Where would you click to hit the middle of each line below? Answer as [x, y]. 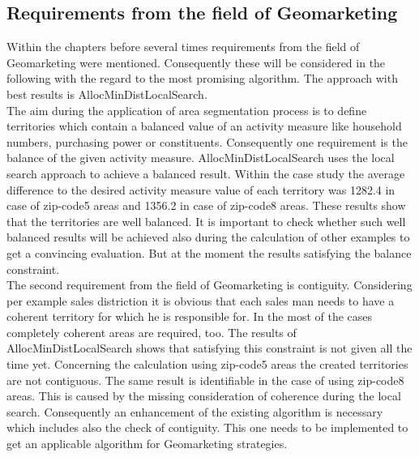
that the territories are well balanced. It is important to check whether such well [206, 221]
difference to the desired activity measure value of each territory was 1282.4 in [201, 189]
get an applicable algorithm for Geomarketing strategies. [147, 444]
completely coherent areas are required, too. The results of [152, 332]
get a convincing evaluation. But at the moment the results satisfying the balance [209, 252]
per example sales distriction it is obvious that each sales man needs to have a [201, 300]
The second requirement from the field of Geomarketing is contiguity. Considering [209, 285]
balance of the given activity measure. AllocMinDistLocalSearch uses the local [201, 158]
